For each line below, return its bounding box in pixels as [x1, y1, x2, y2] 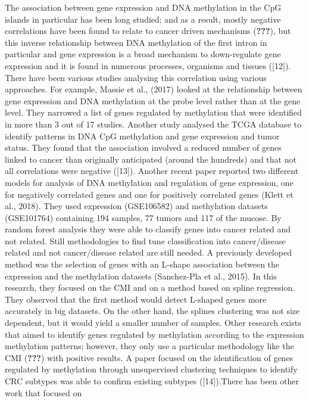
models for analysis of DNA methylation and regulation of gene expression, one [5, 176, 294, 188]
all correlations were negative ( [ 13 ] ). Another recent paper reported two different [5, 164, 299, 177]
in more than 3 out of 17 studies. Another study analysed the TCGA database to [5, 117, 301, 130]
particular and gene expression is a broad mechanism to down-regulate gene [5, 48, 281, 60]
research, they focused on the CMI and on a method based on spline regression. [5, 281, 295, 294]
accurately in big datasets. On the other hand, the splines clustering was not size [5, 304, 300, 317]
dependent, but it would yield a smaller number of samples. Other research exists [5, 316, 301, 329]
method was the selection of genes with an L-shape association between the [5, 258, 280, 271]
